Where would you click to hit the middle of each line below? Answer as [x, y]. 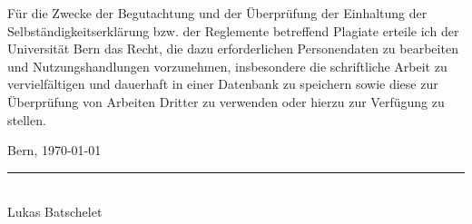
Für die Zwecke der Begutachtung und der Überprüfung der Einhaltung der [217, 13]
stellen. [27, 119]
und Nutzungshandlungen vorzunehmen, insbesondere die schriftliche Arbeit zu [227, 66]
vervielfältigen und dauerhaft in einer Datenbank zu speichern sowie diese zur [223, 84]
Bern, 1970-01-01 [54, 150]
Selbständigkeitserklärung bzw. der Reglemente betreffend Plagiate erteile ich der [233, 30]
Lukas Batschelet [55, 212]
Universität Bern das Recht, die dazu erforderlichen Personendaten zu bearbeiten [233, 49]
